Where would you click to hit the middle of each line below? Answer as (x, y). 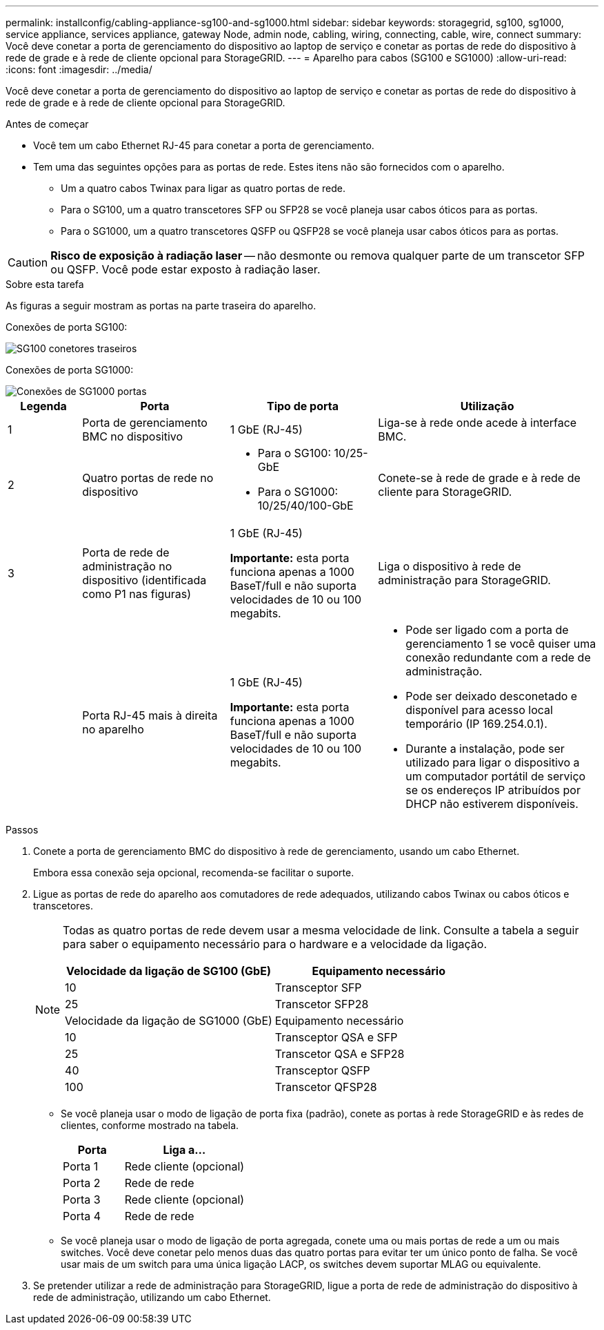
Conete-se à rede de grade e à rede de (479, 478)
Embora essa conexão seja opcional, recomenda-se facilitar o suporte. (194, 873)
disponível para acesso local (479, 710)
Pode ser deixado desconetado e (492, 696)
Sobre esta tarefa (45, 284)
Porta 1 (81, 1166)
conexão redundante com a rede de (498, 657)
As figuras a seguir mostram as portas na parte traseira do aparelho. (161, 306)
